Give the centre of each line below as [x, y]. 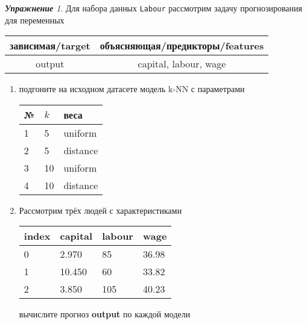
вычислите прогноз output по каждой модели [105, 314]
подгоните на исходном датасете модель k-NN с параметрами [132, 89]
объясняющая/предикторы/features [182, 46]
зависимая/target [50, 46]
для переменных [35, 20]
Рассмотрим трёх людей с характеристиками [100, 210]
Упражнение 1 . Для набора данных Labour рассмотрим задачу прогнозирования [153, 8]
